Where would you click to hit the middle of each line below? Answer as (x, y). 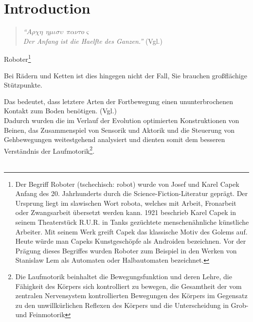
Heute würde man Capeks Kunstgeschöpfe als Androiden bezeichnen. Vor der (131, 241)
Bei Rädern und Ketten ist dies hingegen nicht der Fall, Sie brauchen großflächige (126, 75)
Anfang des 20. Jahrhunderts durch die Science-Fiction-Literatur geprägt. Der (132, 193)
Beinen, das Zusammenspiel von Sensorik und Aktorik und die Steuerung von (119, 130)
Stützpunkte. (23, 85)
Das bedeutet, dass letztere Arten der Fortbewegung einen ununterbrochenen (119, 101)
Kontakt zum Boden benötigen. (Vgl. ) (61, 111)
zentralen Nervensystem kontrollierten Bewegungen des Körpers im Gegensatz (131, 295)
